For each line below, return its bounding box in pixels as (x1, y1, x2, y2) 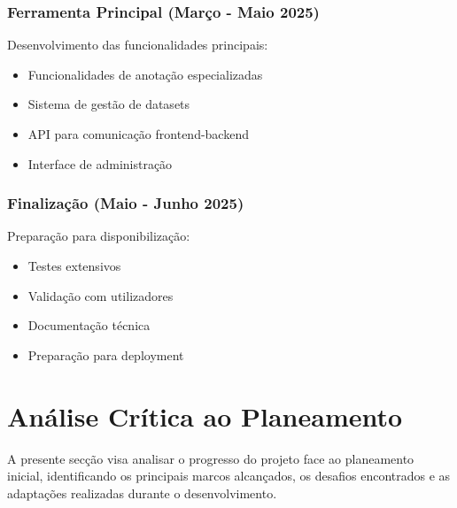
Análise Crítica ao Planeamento (7, 397, 403, 434)
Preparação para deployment (27, 345, 184, 364)
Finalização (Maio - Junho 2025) (7, 192, 244, 214)
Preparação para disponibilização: (7, 227, 190, 245)
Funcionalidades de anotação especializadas (27, 65, 263, 83)
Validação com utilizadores (27, 286, 174, 304)
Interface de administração (27, 154, 173, 173)
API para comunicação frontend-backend (27, 125, 249, 142)
